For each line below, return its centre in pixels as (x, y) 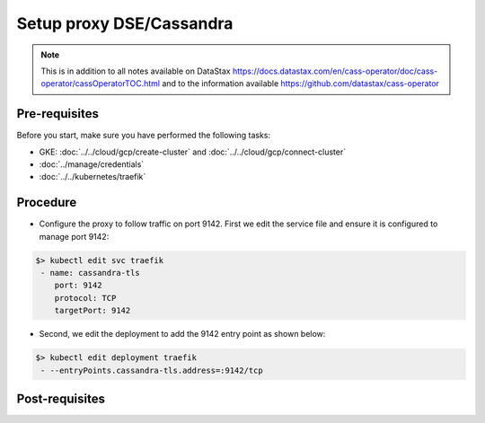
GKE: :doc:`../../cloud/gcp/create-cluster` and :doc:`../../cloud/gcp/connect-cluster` (192, 152)
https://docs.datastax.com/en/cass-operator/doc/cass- (335, 71)
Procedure (47, 203)
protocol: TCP (85, 298)
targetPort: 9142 (93, 311)
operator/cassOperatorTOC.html (101, 84)
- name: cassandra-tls (91, 273)
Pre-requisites (57, 114)
